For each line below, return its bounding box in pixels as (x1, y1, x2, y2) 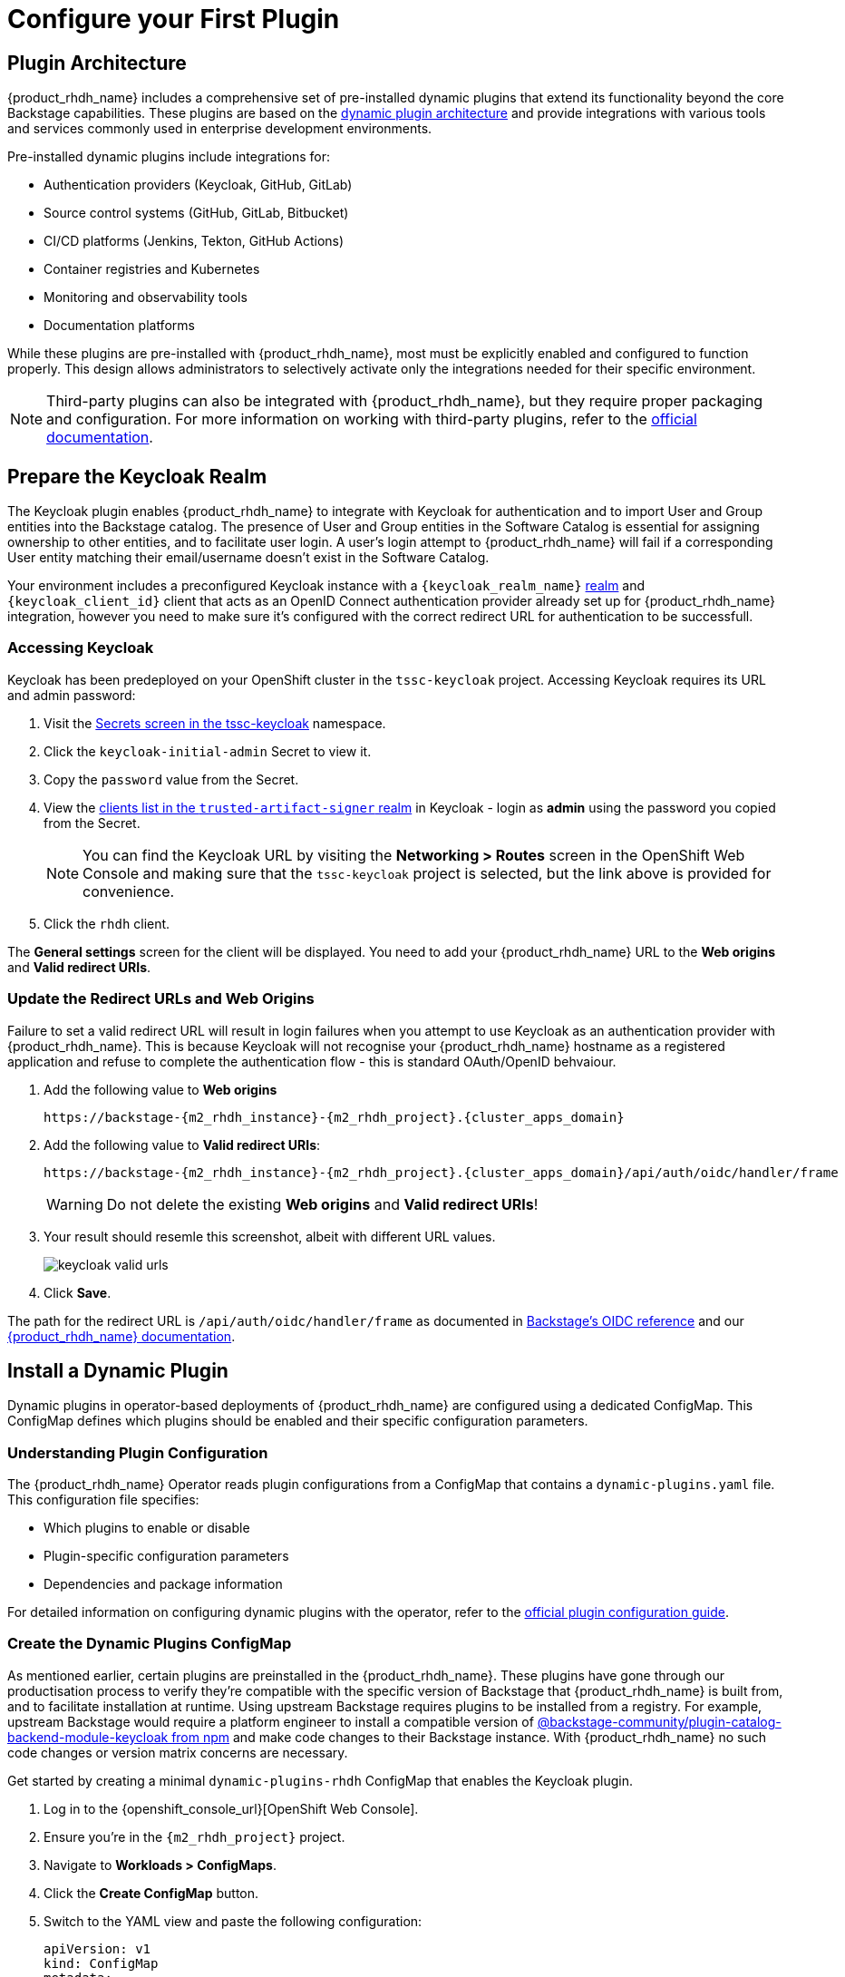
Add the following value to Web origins (44, 1081, 277, 1097)
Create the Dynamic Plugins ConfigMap (7, 1634, 292, 1653)
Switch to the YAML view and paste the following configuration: (44, 1913, 422, 1929)
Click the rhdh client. (44, 915, 170, 931)
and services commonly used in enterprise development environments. (7, 121, 432, 137)
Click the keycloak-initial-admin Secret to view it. (44, 743, 372, 759)
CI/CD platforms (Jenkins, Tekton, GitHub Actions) (44, 233, 345, 249)
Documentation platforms (44, 317, 195, 334)
